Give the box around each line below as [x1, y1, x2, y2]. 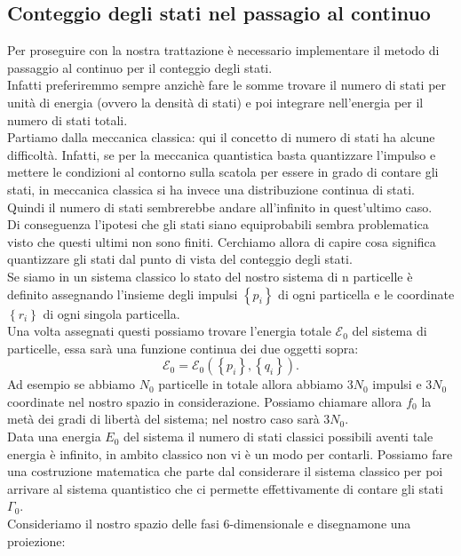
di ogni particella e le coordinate [278, 284, 455, 303]
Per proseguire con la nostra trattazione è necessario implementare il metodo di [7, 41, 440, 60]
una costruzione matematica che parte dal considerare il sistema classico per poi [7, 462, 443, 481]
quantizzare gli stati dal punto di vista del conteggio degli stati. [7, 250, 353, 268]
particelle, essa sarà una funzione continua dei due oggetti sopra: [7, 338, 359, 357]
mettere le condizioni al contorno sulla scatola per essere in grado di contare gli [7, 163, 439, 181]
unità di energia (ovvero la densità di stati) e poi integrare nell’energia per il [7, 92, 424, 111]
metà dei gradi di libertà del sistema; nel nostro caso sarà [7, 409, 320, 428]
